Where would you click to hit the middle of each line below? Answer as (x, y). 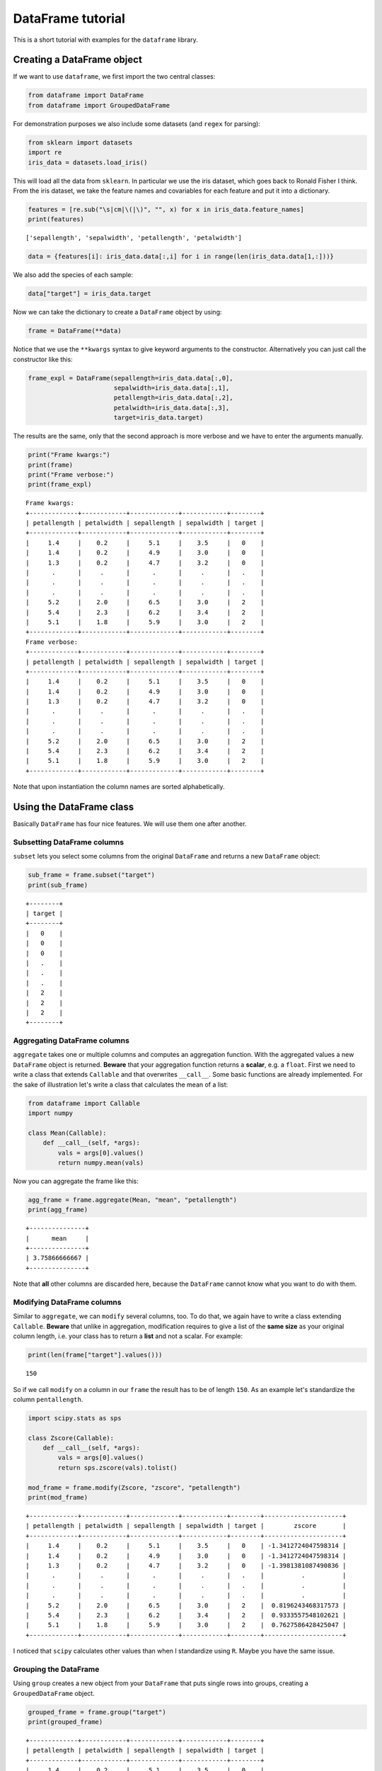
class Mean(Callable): (67, 1133)
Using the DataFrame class (74, 807)
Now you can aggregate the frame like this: (76, 1181)
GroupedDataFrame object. (54, 1693)
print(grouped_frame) (65, 1722)
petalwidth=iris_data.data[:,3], (172, 408)
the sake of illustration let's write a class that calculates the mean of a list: (121, 1085)
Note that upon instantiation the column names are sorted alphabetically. (119, 787)
